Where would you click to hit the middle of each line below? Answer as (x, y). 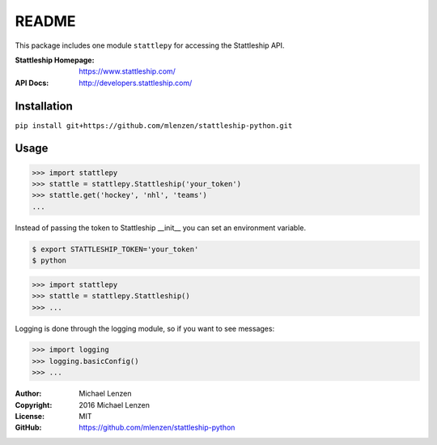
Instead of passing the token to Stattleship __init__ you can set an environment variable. (161, 228)
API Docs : (32, 83)
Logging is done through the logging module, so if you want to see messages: (145, 328)
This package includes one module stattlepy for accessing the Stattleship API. (150, 45)
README (45, 21)
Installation (44, 106)
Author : (28, 394)
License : (30, 417)
